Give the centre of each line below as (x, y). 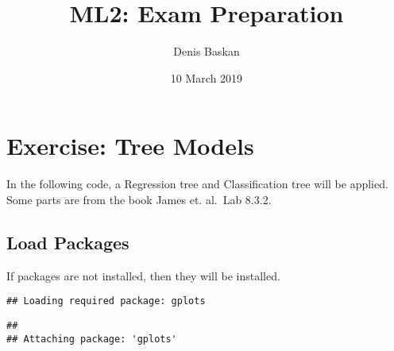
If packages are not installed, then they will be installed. (143, 275)
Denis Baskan (207, 51)
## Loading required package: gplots (106, 301)
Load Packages (68, 242)
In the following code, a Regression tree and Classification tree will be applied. (197, 184)
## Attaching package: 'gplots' (92, 339)
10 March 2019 (207, 77)
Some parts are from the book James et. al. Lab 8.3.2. (139, 199)
